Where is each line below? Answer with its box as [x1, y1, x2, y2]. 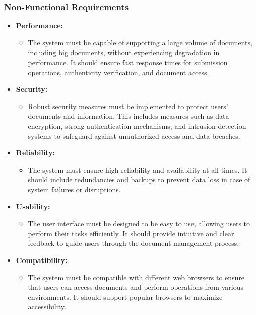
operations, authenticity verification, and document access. [28, 67, 209, 77]
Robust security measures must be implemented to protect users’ [28, 100, 228, 111]
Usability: [16, 201, 50, 212]
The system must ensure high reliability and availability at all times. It [28, 164, 247, 175]
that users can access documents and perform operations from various [28, 282, 243, 292]
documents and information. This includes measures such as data [28, 111, 229, 121]
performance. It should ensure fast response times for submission [28, 57, 228, 67]
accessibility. [28, 301, 66, 312]
